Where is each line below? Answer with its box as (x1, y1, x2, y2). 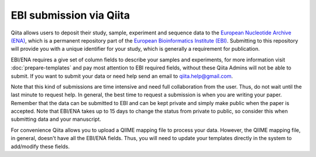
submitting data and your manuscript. (11, 116, 102, 123)
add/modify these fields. (11, 143, 70, 150)
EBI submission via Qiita (11, 9, 130, 22)
